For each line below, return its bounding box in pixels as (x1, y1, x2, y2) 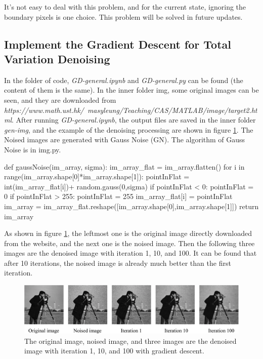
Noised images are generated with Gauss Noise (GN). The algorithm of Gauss (4, 134, 245, 145)
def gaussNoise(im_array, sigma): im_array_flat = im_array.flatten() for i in (4, 161, 245, 172)
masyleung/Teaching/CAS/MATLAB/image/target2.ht (87, 104, 257, 115)
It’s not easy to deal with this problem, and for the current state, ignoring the (4, 2, 246, 12)
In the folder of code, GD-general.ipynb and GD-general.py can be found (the (4, 74, 243, 85)
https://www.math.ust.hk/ (4, 104, 84, 115)
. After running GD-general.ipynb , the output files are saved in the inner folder (12, 114, 256, 125)
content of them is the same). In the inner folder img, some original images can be (4, 85, 259, 95)
